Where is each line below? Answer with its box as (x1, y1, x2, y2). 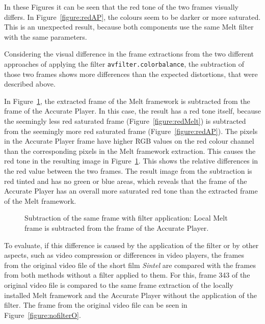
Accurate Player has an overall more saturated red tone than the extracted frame (4, 185, 258, 196)
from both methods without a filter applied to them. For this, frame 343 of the (4, 269, 250, 280)
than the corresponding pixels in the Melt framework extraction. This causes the (4, 145, 256, 156)
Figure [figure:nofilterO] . (4, 309, 81, 320)
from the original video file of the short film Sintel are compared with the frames (4, 259, 256, 270)
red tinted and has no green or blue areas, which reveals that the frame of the (4, 175, 247, 186)
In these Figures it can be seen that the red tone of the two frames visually (4, 2, 238, 12)
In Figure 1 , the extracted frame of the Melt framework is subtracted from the (4, 95, 250, 106)
